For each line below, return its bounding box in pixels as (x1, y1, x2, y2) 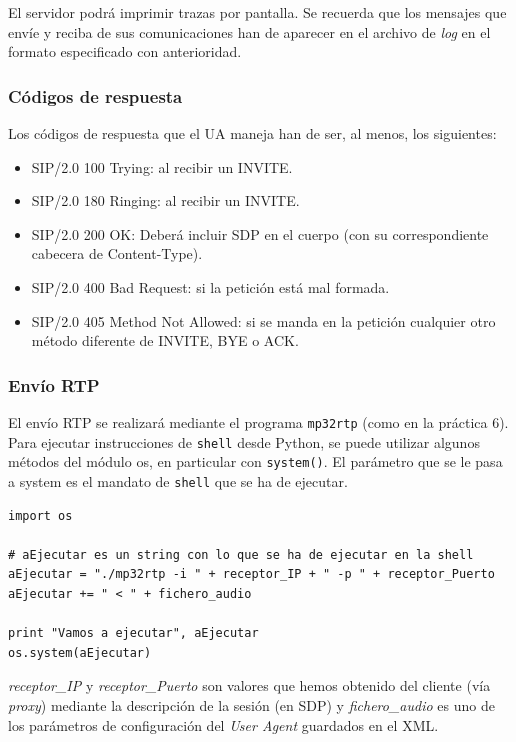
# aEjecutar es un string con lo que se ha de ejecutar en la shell (8, 547, 474, 562)
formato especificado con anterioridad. (8, 41, 242, 62)
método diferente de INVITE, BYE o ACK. (31, 330, 299, 351)
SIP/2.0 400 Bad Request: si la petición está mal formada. (31, 276, 390, 297)
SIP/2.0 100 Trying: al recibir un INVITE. (31, 156, 293, 177)
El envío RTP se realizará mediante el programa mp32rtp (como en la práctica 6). (8, 411, 509, 432)
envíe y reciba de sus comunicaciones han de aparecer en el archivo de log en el (8, 21, 491, 42)
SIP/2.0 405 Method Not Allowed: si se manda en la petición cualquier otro (31, 310, 496, 331)
